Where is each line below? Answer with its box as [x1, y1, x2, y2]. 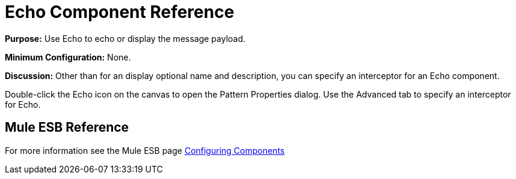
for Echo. [5, 99, 41, 110]
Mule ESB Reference [5, 120, 129, 135]
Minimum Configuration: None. [5, 51, 131, 62]
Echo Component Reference [5, 2, 235, 22]
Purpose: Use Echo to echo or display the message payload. [5, 33, 246, 44]
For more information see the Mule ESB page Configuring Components [5, 145, 285, 156]
